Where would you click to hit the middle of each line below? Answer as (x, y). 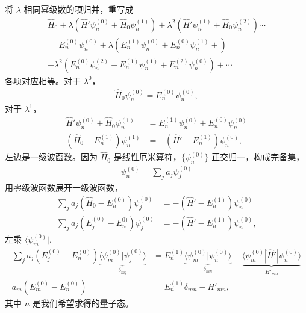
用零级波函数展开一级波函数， (64, 187)
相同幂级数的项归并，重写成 (79, 9)
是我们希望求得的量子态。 (83, 302)
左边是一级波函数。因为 (51, 157)
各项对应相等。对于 (43, 80)
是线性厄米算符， (147, 157)
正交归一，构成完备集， (258, 157)
